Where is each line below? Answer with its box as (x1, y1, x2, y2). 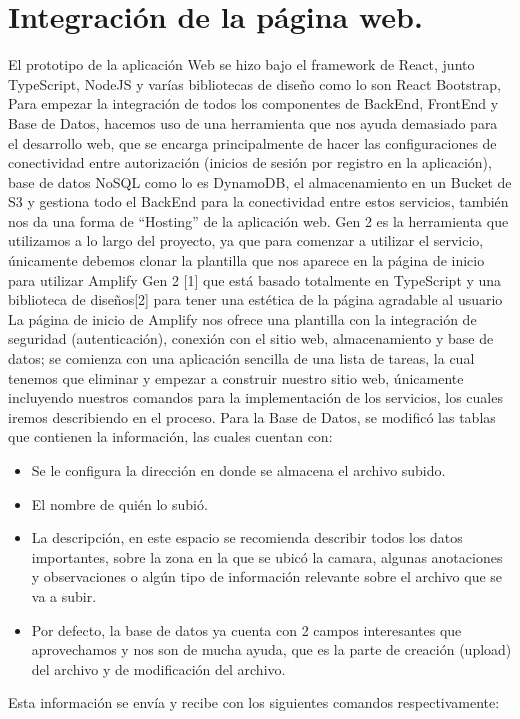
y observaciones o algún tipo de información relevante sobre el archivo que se (31, 566, 503, 587)
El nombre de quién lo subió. (31, 493, 208, 514)
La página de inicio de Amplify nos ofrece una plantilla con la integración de (8, 308, 477, 329)
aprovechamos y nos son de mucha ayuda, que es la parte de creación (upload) (31, 639, 512, 660)
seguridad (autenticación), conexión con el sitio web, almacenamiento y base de (8, 328, 494, 349)
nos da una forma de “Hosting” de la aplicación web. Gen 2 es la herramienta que (8, 210, 509, 231)
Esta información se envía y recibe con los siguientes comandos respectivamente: (8, 692, 500, 713)
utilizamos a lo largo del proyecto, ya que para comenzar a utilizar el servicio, (8, 230, 484, 251)
